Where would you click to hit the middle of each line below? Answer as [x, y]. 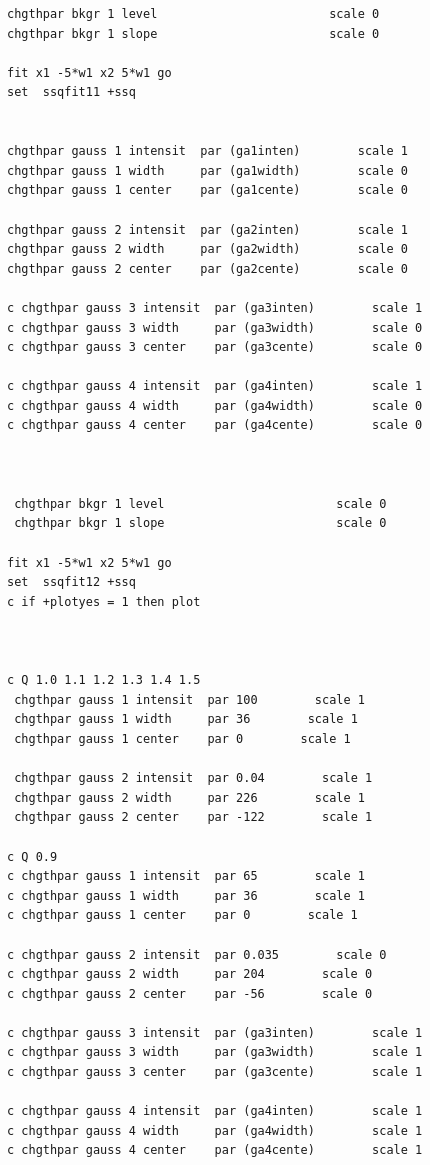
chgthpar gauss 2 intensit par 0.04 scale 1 [193, 778]
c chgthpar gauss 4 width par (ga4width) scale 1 [215, 1130]
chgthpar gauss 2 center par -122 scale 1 [193, 817]
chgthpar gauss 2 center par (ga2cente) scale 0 [207, 268]
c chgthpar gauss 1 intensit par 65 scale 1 [186, 876]
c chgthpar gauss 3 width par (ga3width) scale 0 [215, 327]
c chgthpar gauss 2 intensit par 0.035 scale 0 [197, 954]
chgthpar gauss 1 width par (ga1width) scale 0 [207, 170]
